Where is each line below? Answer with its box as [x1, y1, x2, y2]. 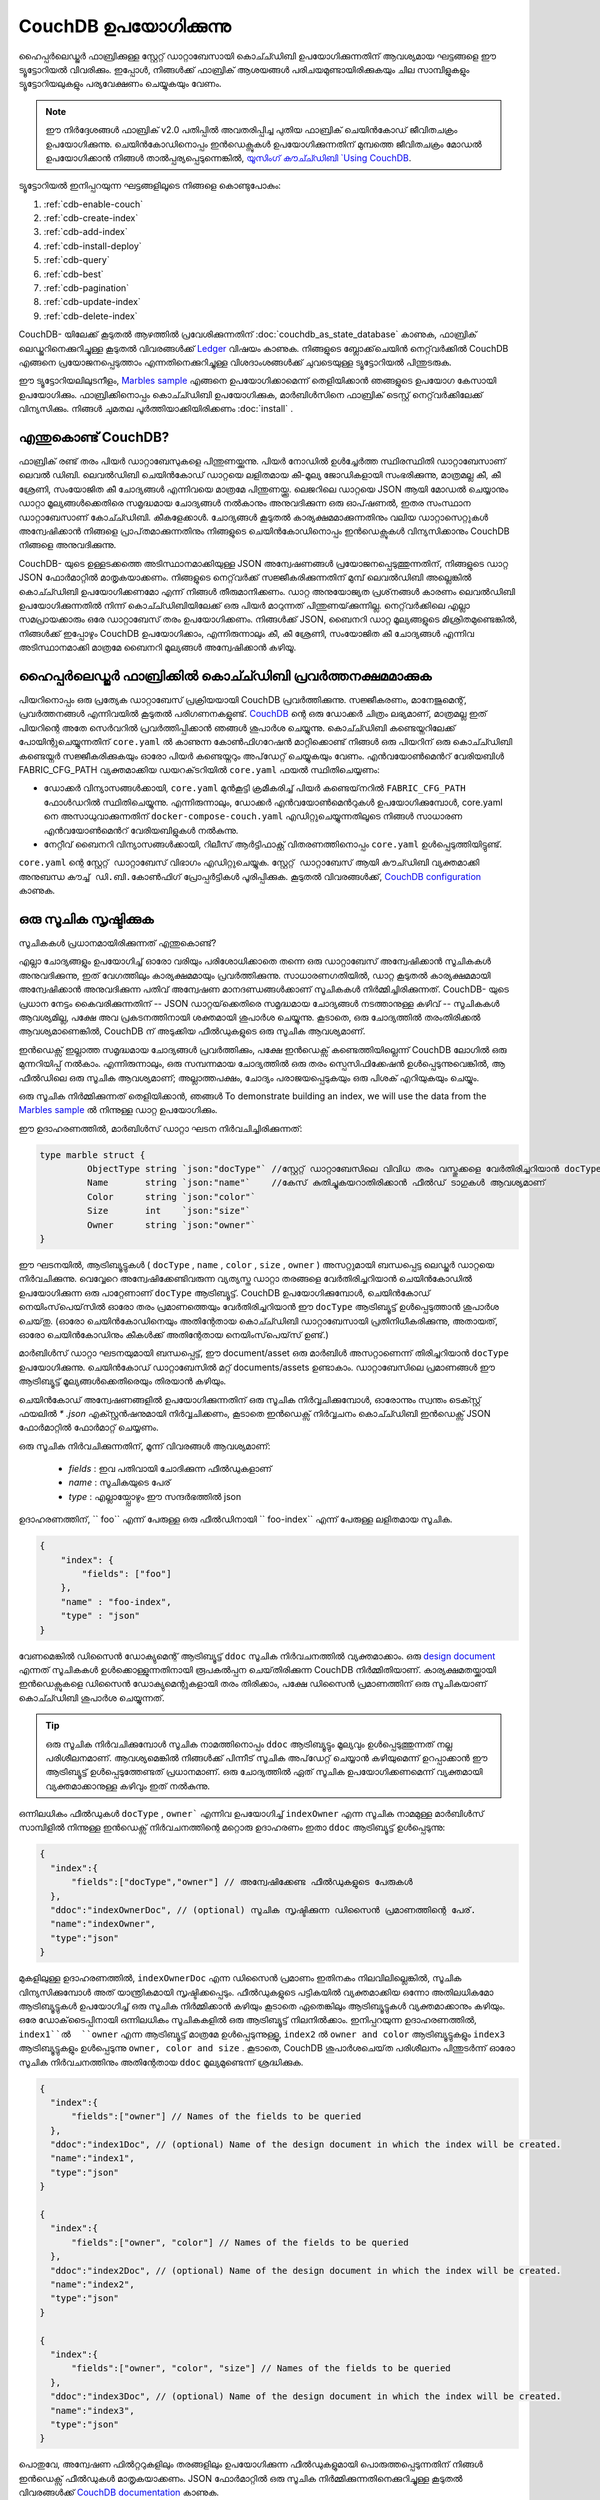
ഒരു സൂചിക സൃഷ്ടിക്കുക [18, 910, 154, 927]
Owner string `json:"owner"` [86, 1219, 257, 1230]
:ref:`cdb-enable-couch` [43, 198, 144, 210]
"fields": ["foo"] [81, 1568, 172, 1580]
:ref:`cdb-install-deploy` [43, 240, 142, 252]
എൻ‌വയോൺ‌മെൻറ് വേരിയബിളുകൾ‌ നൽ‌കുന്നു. [43, 824, 239, 836]
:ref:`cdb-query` [43, 254, 110, 266]
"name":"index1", [50, 2153, 135, 2164]
